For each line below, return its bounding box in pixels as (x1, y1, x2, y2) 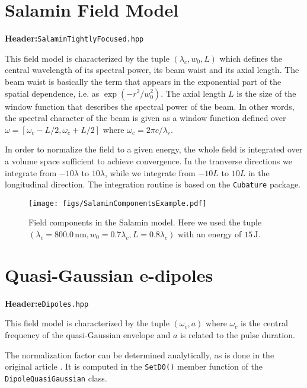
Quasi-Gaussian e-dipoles (5, 262, 213, 287)
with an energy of (177, 228, 242, 240)
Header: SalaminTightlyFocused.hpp (5, 32, 144, 44)
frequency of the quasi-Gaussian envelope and (5, 329, 171, 341)
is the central (240, 317, 288, 329)
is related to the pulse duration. (180, 329, 295, 341)
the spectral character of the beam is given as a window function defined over (5, 112, 286, 124)
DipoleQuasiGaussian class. (5, 371, 107, 384)
